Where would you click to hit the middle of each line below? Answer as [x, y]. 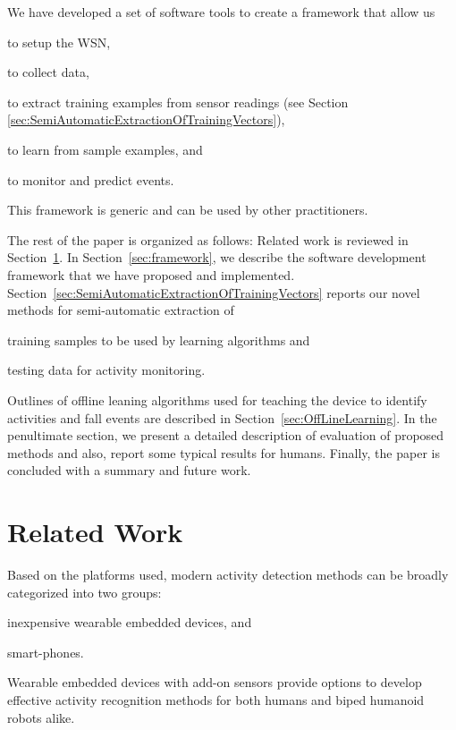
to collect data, [48, 72]
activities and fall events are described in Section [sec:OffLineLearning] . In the [222, 417]
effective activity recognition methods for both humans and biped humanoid [216, 699]
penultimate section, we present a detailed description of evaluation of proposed [226, 435]
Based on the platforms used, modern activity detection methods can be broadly [228, 574]
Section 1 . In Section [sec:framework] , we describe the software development [217, 257]
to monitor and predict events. [91, 179]
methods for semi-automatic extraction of [121, 310]
